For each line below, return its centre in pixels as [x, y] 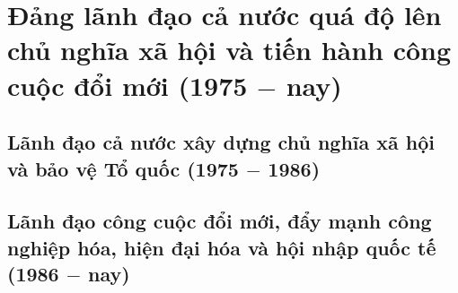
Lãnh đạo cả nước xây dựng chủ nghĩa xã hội [221, 142]
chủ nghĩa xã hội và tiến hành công [229, 50]
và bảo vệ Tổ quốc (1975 [123, 168]
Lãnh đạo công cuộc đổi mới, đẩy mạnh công [220, 221]
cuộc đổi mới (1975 [128, 85]
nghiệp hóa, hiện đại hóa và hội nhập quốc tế [222, 247]
